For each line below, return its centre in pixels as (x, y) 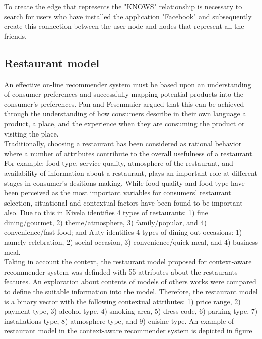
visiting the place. (31, 133)
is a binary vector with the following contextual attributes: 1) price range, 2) (122, 301)
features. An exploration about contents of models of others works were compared (130, 281)
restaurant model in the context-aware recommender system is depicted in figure (128, 331)
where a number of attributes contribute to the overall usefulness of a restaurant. (129, 153)
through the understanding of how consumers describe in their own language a (125, 114)
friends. (15, 36)
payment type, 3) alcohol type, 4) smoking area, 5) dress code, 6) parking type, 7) (131, 311)
